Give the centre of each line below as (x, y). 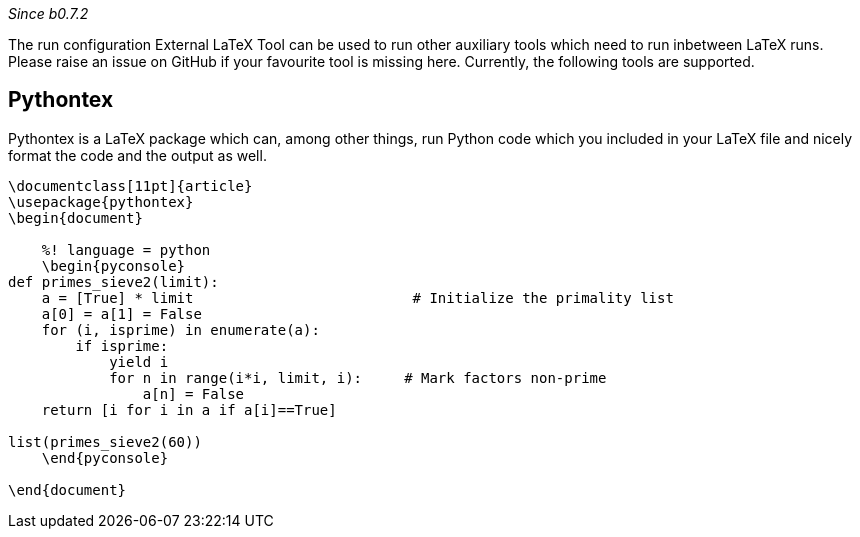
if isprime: (122, 345)
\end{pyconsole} (105, 457)
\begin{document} (75, 217)
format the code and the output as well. (137, 155)
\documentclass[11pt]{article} (130, 185)
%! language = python (126, 249)
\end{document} (67, 489)
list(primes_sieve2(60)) (105, 441)
